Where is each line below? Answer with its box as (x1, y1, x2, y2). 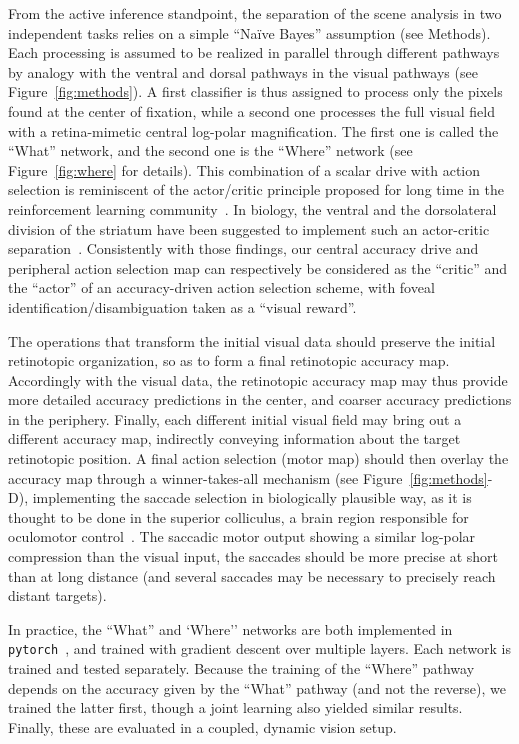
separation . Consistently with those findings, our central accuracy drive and (8, 238, 479, 259)
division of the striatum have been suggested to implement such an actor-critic (8, 218, 490, 239)
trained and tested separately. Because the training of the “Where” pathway (8, 658, 475, 679)
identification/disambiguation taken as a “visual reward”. (8, 296, 357, 317)
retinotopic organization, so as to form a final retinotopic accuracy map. (8, 350, 450, 371)
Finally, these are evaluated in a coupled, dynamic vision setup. (8, 716, 397, 737)
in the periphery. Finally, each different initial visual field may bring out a (8, 408, 462, 429)
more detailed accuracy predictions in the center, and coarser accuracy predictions (8, 389, 512, 410)
